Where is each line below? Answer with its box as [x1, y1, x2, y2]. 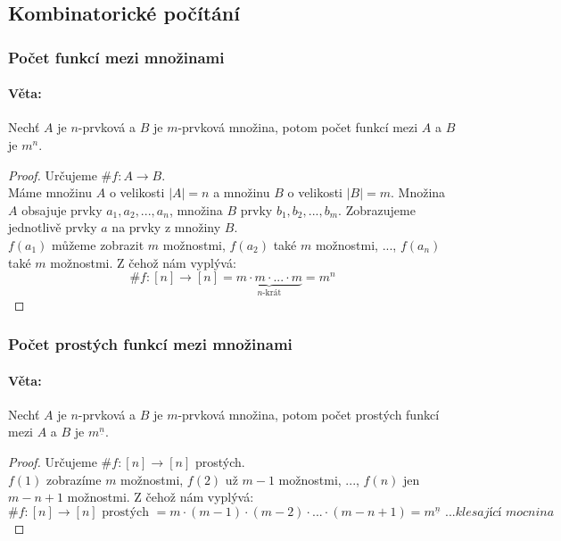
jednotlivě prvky [8, 218, 97, 237]
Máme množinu [8, 183, 93, 202]
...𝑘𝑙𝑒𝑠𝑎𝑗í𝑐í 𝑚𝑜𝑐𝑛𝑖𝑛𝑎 [445, 505, 555, 519]
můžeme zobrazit [52, 235, 144, 254]
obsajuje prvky [21, 200, 103, 219]
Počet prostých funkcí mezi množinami [8, 333, 293, 355]
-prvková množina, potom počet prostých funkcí [177, 404, 440, 423]
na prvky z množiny [111, 218, 221, 237]
